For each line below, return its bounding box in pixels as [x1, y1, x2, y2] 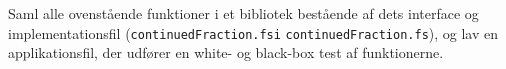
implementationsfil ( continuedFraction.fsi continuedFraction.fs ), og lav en [8, 22, 499, 43]
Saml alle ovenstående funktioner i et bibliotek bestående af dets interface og [8, 3, 479, 23]
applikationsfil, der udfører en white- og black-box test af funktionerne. [8, 42, 444, 63]
